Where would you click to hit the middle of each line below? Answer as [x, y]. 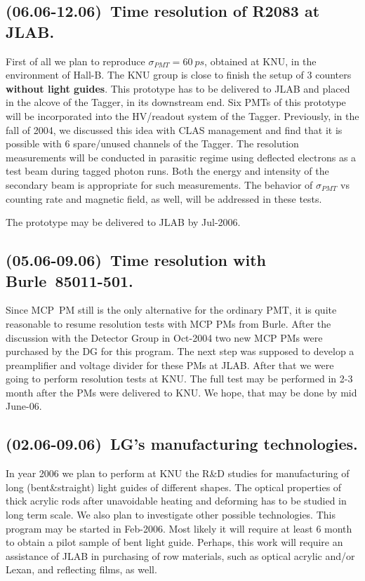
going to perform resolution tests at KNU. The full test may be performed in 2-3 [179, 379]
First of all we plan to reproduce [75, 61]
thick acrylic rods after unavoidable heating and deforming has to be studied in [176, 501]
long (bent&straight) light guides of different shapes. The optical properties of [174, 487]
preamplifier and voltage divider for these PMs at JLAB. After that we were [170, 365]
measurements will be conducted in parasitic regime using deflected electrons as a [181, 157]
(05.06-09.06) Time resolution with [136, 260]
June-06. [24, 406]
